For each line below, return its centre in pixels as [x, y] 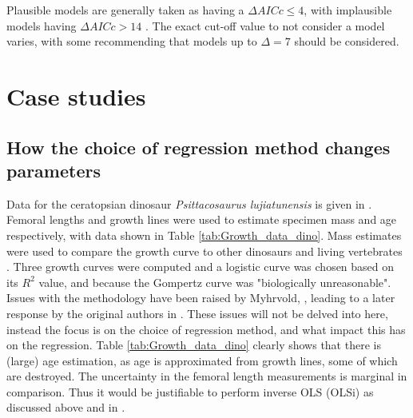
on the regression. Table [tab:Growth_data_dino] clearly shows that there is [194, 345]
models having [42, 25]
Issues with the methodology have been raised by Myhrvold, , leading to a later [201, 298]
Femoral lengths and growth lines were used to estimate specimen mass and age [202, 219]
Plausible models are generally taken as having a [125, 10]
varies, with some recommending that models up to [132, 41]
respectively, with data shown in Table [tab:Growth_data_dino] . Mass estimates [204, 235]
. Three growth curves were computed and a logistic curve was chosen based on [201, 267]
